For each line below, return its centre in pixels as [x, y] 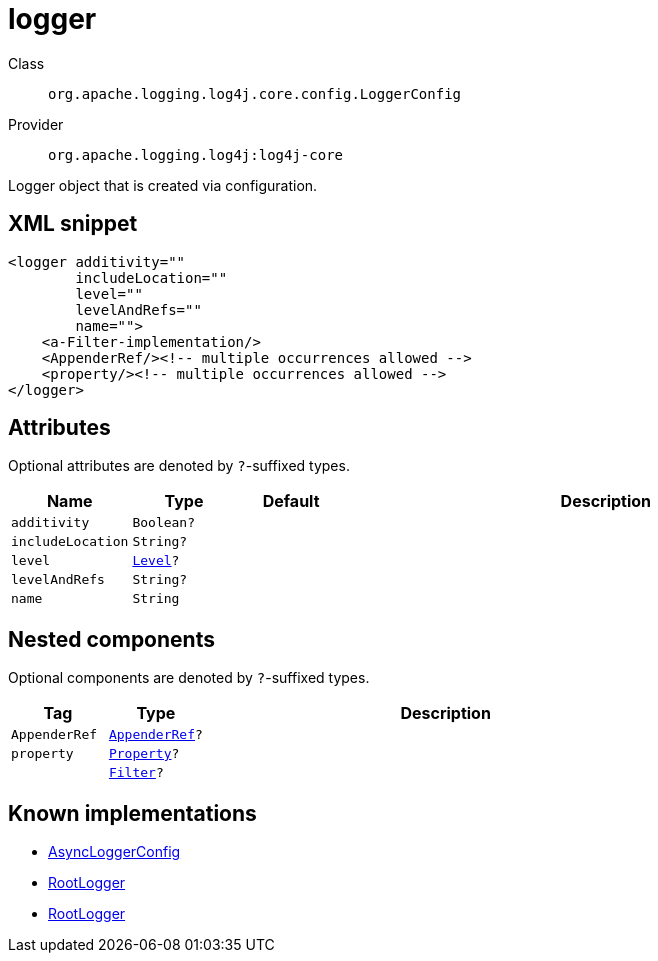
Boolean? [164, 523]
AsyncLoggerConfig [114, 852]
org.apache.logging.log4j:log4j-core [196, 154]
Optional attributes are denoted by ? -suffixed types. [179, 466]
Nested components [111, 639]
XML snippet [73, 224]
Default [291, 501]
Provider [36, 124]
